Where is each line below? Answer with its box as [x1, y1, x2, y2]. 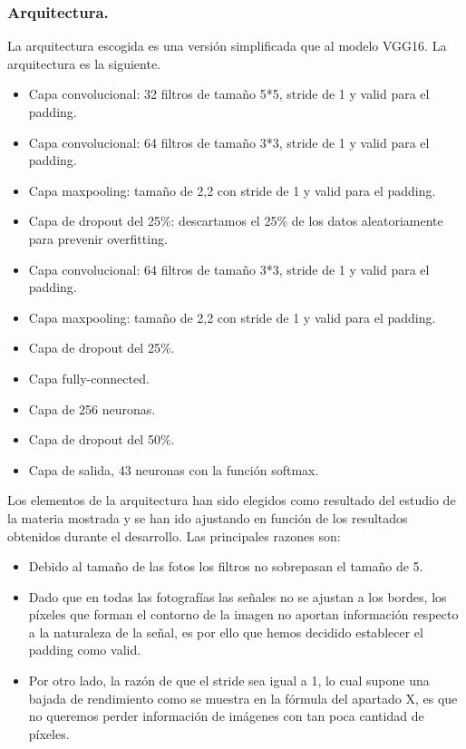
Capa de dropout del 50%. [28, 430, 175, 449]
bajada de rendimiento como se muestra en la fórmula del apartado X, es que [28, 688, 458, 707]
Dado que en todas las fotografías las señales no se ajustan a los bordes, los [28, 587, 447, 606]
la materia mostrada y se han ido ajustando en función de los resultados [7, 508, 408, 527]
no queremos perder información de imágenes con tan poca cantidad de [28, 706, 424, 725]
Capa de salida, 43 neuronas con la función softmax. [28, 460, 319, 479]
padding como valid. [28, 640, 141, 659]
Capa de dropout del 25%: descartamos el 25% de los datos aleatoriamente [28, 211, 443, 230]
